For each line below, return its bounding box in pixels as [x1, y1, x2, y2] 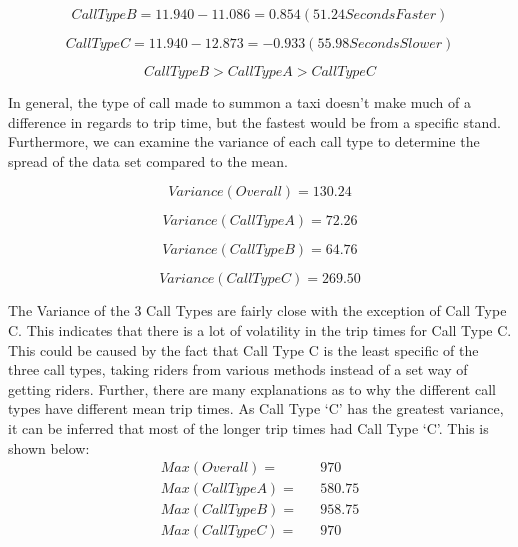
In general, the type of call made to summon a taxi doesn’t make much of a [8, 92, 471, 112]
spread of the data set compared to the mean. [8, 150, 288, 171]
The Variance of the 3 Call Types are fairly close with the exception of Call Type [8, 300, 507, 321]
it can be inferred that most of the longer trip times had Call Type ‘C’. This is [8, 417, 489, 438]
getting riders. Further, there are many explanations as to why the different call [8, 378, 496, 399]
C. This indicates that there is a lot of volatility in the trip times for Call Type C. [8, 319, 512, 340]
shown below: [8, 437, 90, 458]
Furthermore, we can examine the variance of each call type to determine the [8, 131, 480, 152]
